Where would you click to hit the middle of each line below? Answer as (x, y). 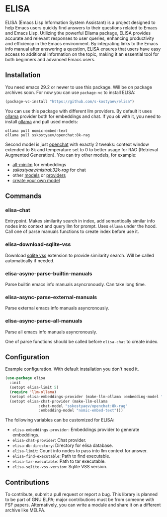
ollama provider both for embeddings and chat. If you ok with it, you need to (83, 116)
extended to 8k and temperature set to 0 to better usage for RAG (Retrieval (82, 149)
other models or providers (39, 175)
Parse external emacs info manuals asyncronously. (57, 308)
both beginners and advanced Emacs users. (50, 59)
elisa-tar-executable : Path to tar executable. (59, 461)
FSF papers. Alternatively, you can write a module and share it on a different (83, 505)
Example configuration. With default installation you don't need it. (72, 369)
